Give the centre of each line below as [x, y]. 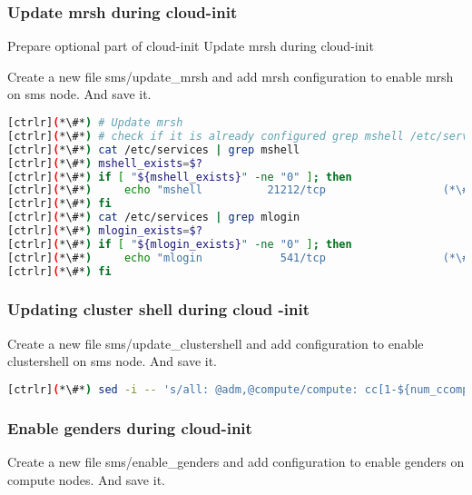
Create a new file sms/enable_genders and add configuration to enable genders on [236, 461]
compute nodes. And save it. [86, 479]
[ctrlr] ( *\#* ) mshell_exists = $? [105, 163]
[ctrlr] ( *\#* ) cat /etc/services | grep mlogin [154, 218]
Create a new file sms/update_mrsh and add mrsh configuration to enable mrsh [231, 76]
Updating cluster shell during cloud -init [158, 309]
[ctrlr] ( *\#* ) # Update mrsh [95, 123]
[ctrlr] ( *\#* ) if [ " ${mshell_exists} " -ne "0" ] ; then [180, 177]
